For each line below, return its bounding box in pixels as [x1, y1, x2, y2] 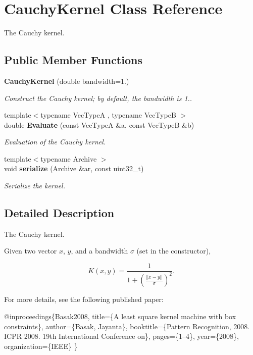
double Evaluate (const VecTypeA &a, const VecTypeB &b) [4, 119, 194, 130]
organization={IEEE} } [4, 340, 78, 351]
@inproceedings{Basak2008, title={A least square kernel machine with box [4, 311, 236, 322]
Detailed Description [4, 205, 115, 221]
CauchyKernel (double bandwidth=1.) [4, 75, 129, 86]
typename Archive [40, 153, 97, 164]
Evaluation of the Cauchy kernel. [4, 136, 106, 147]
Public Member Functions [4, 52, 142, 68]
